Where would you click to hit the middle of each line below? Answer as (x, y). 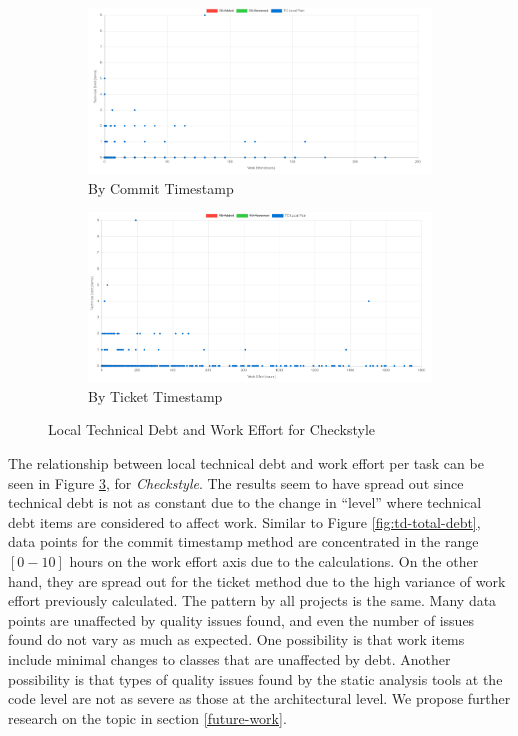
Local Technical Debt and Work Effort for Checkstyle (212, 429)
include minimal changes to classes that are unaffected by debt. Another (229, 659)
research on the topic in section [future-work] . (147, 717)
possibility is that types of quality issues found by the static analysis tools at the (255, 678)
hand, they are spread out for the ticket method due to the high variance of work (257, 580)
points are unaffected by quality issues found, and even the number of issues (241, 619)
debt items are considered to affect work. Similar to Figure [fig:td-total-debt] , (244, 521)
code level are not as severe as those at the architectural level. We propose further (259, 698)
